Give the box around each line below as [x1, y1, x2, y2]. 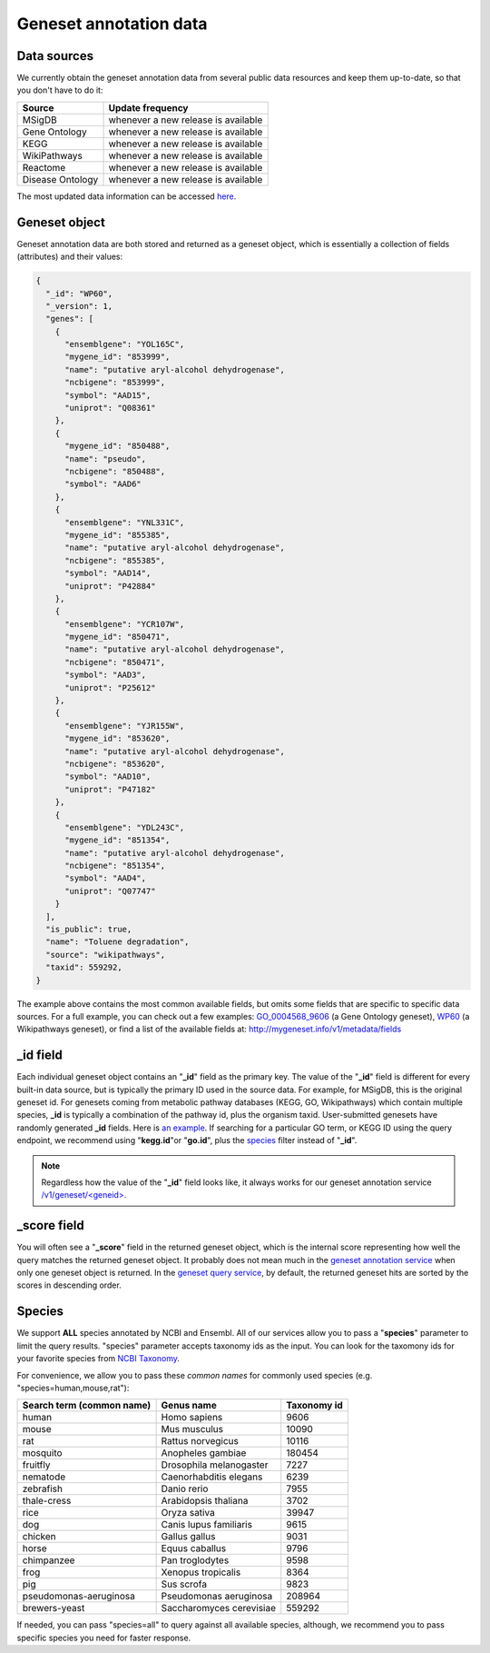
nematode [22, 1470, 66, 1483]
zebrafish [22, 1482, 64, 1495]
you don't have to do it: [16, 85, 103, 95]
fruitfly [22, 1459, 51, 1471]
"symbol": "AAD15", [64, 390, 152, 400]
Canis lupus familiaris [161, 1519, 253, 1531]
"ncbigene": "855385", [64, 555, 166, 565]
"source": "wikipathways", [45, 950, 166, 960]
